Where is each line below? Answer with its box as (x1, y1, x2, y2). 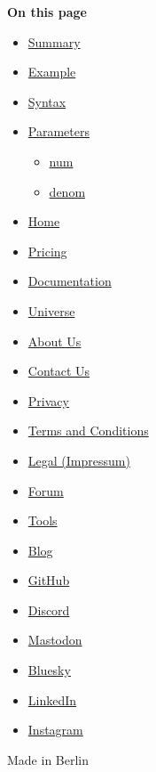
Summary (27, 32, 81, 51)
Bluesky (27, 661, 71, 679)
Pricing (27, 241, 67, 260)
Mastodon (27, 630, 82, 649)
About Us (27, 331, 82, 350)
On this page (7, 3, 87, 20)
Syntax (27, 92, 66, 110)
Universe (27, 301, 75, 320)
